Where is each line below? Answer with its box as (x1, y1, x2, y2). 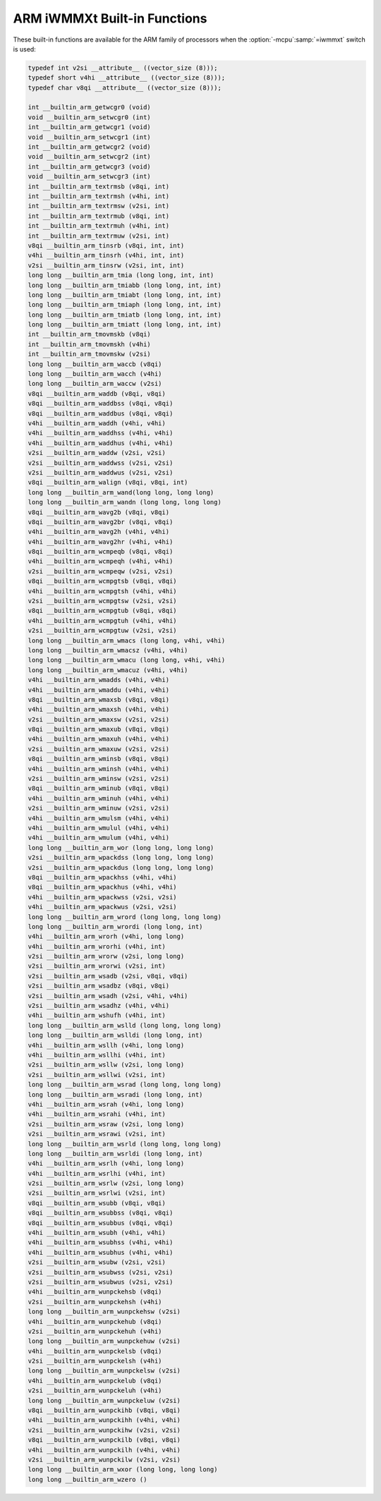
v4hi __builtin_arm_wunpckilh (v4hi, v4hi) (28, 1446, 181, 1454)
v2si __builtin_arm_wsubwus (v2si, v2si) (28, 1277, 174, 1286)
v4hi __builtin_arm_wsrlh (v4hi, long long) (28, 1160, 185, 1167)
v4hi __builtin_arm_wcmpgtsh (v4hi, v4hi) (28, 587, 177, 595)
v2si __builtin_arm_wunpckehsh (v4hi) (28, 1298, 162, 1306)
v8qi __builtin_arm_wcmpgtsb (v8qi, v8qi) (28, 577, 177, 585)
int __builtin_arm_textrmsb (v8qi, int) (28, 182, 169, 190)
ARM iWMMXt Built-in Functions (13, 11, 207, 26)
